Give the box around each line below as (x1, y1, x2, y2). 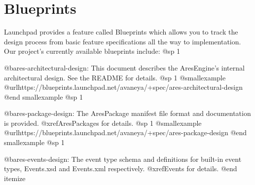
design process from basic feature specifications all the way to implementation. (4, 36, 241, 46)
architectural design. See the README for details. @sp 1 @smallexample (4, 72, 226, 82)
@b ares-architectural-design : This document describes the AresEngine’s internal (4, 62, 245, 73)
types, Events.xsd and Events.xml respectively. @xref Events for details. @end (4, 163, 237, 174)
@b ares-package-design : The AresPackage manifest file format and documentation (4, 108, 251, 118)
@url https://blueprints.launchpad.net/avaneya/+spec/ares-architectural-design (4, 82, 243, 92)
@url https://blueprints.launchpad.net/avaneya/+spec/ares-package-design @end (4, 127, 247, 138)
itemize (4, 173, 26, 183)
